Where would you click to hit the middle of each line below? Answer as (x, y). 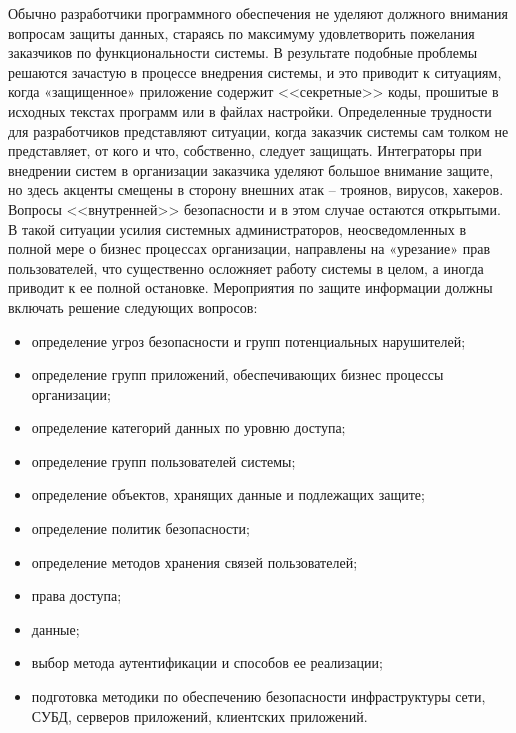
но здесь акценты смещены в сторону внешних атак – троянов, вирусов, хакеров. (256, 189)
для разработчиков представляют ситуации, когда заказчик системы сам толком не (258, 130)
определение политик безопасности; (140, 528)
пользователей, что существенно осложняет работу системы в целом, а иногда (246, 267)
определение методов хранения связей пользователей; (194, 561)
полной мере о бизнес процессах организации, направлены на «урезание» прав (249, 248)
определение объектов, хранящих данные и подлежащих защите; (228, 494)
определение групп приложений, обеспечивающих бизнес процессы (237, 374)
